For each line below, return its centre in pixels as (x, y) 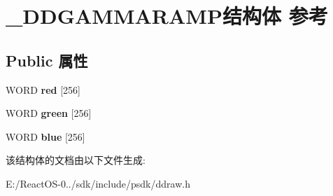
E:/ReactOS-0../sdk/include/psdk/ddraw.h (98, 183)
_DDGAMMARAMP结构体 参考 (167, 16)
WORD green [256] (49, 113)
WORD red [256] (43, 89)
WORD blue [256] (45, 136)
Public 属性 (47, 60)
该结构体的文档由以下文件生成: (76, 160)
